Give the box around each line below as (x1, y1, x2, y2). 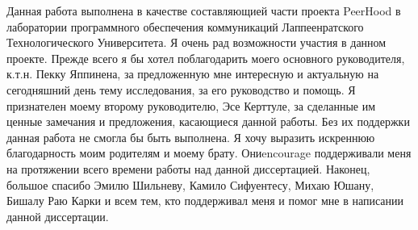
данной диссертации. (6, 207, 109, 224)
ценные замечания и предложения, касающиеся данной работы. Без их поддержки (6, 113, 410, 130)
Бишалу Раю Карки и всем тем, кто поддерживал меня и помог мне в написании (6, 192, 404, 209)
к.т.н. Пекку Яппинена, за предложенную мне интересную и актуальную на (6, 65, 379, 82)
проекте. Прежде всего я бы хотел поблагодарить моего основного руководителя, (6, 49, 405, 66)
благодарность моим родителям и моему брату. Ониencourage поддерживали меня (6, 144, 412, 161)
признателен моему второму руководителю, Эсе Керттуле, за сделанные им (6, 97, 376, 114)
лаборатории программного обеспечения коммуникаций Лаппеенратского (6, 18, 364, 35)
